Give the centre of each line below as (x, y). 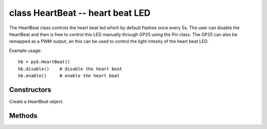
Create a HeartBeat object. (36, 101)
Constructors (30, 90)
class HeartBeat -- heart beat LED (80, 13)
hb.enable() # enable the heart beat (69, 76)
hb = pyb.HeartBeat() (44, 62)
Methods (23, 115)
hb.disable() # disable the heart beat (70, 69)
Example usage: (25, 50)
